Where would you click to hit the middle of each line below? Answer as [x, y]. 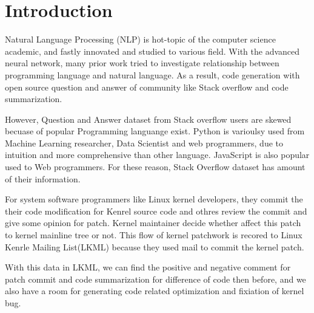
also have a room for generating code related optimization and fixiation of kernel [155, 291]
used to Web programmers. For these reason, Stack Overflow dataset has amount [155, 167]
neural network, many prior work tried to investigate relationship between [142, 63]
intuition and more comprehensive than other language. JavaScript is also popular [157, 155]
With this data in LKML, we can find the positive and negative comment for [148, 267]
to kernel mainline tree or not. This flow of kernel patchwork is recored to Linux [154, 235]
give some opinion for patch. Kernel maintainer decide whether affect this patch [153, 223]
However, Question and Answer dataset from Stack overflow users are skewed [148, 119]
